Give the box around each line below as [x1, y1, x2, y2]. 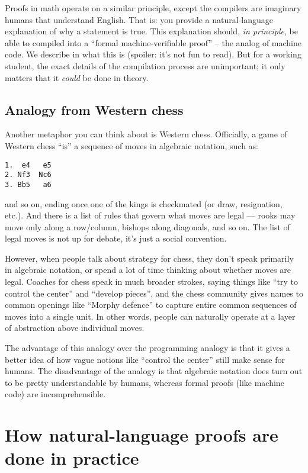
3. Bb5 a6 [5, 180, 52, 189]
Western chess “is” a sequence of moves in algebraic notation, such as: [5, 139, 259, 152]
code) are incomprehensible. [5, 388, 106, 400]
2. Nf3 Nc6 [5, 170, 52, 179]
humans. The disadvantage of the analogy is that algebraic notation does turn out [5, 365, 303, 377]
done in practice [5, 446, 139, 470]
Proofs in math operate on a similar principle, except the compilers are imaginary [5, 2, 301, 14]
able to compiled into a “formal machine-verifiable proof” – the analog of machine [5, 36, 302, 49]
